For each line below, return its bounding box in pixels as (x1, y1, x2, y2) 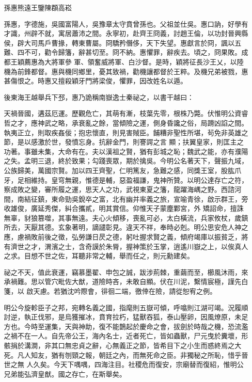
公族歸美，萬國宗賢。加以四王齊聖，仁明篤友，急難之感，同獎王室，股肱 (4, 165, 235, 175)
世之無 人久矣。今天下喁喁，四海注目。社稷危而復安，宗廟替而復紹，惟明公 (4, 359, 244, 369)
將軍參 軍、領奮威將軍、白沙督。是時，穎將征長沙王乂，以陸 (51, 56, 244, 66)
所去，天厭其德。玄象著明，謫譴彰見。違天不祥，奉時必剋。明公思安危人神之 (4, 222, 248, 232)
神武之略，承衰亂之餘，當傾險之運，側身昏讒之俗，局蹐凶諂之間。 (37, 117, 248, 127)
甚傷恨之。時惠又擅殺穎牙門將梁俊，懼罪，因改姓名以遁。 (4, 76, 187, 86)
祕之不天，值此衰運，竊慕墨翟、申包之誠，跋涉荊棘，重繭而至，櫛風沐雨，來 (4, 267, 248, 277)
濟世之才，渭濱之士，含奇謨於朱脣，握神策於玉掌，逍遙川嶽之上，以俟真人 (10, 241, 248, 251)
